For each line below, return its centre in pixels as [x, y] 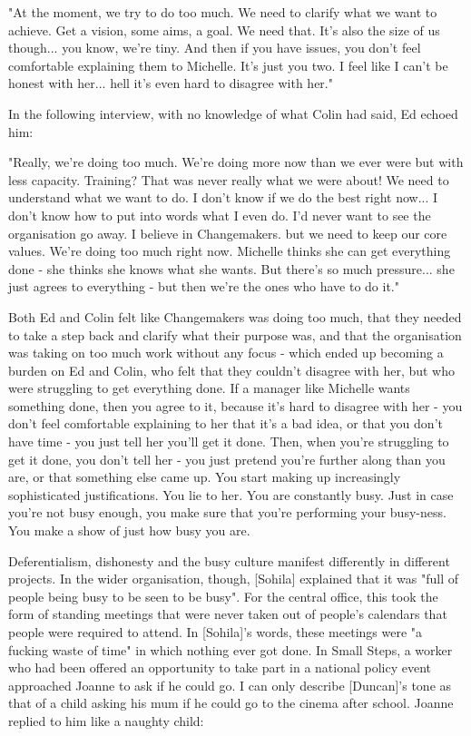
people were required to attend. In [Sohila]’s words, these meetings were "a [216, 632]
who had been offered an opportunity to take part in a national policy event [220, 667]
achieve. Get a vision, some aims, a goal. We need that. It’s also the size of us [224, 29]
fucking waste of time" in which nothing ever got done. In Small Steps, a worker [231, 649]
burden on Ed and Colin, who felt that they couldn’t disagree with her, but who [232, 370]
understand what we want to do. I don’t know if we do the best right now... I [223, 197]
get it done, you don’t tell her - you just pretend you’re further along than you [227, 459]
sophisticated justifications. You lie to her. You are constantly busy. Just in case [231, 494]
